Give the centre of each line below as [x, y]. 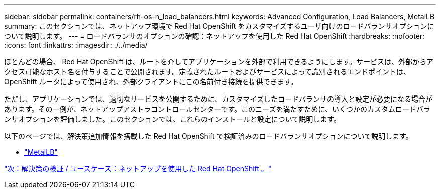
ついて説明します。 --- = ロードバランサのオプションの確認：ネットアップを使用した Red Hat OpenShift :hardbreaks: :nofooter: [214, 36]
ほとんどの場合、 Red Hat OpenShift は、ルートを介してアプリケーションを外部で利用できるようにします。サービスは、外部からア [219, 62]
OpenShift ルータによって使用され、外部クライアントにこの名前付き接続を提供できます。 [151, 82]
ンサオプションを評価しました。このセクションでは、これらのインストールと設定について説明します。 [172, 119]
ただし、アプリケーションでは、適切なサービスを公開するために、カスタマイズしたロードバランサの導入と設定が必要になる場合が [218, 99]
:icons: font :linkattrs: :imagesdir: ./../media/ [76, 45]
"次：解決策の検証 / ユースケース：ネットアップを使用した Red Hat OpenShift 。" [138, 169]
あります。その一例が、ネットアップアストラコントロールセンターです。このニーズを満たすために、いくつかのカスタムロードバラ [217, 109]
